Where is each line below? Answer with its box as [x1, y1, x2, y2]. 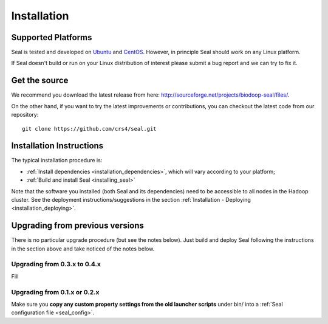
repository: [11, 111, 39, 119]
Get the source [11, 75, 69, 86]
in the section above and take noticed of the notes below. [11, 245, 155, 252]
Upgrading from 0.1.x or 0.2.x [11, 288, 100, 296]
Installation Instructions [11, 140, 104, 151]
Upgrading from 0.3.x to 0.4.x [11, 260, 101, 269]
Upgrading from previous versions [11, 221, 144, 231]
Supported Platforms [11, 32, 92, 43]
